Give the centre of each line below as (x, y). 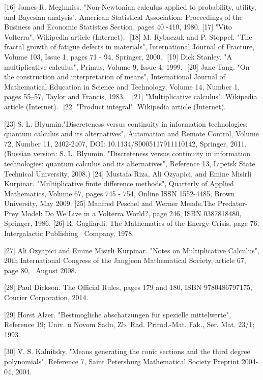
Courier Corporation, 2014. (46, 297)
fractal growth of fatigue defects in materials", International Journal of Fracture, (129, 47)
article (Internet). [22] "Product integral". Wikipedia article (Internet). (115, 106)
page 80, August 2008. (40, 270)
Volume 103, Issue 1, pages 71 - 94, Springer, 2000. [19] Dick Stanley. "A (118, 56)
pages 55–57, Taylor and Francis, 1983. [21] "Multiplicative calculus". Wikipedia (131, 96)
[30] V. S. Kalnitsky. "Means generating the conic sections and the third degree (127, 351)
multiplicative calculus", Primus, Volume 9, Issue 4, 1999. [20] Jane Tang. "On (127, 66)
